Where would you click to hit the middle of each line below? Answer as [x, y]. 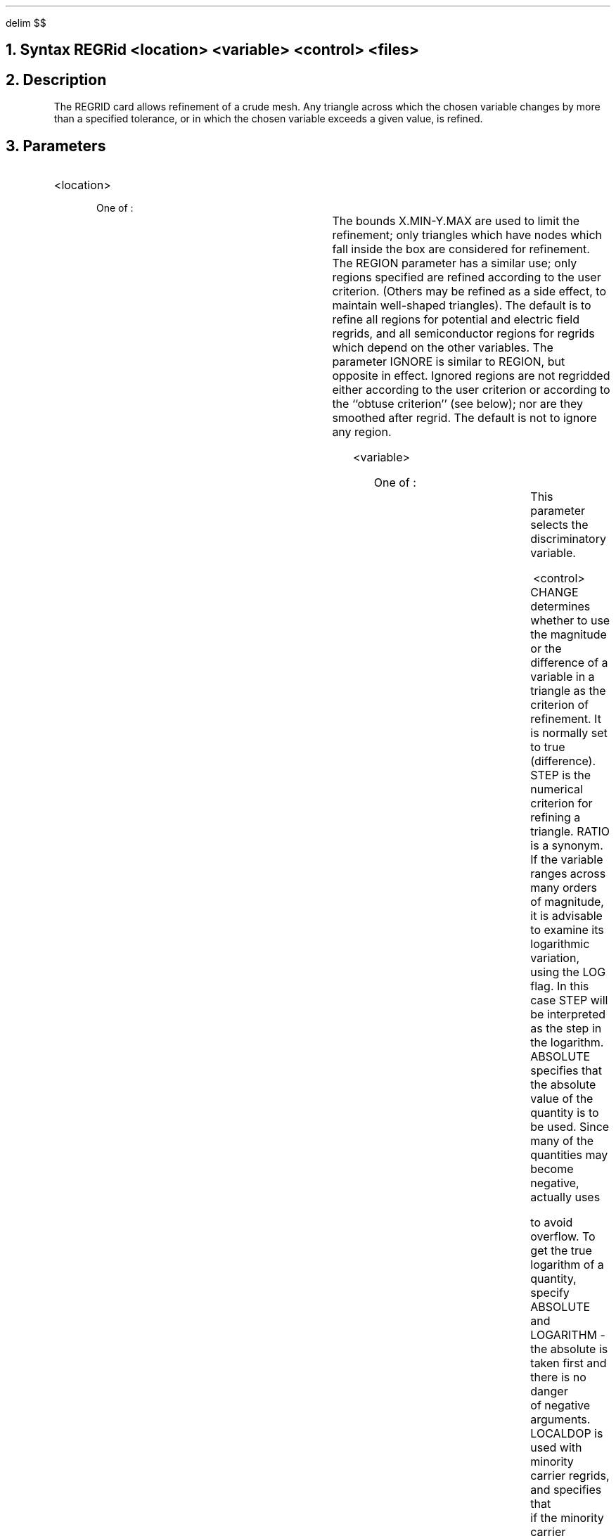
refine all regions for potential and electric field [456, 320]
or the [546, 649]
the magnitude [569, 635]
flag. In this [560, 986]
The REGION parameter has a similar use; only [455, 263]
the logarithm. [567, 1043]
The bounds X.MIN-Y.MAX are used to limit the [456, 221]
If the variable [567, 860]
